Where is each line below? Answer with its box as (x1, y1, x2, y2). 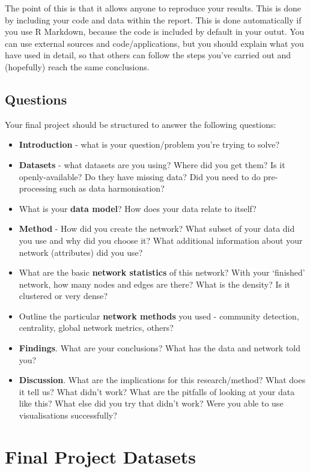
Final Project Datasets (5, 444, 196, 468)
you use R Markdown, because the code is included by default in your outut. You (5, 25, 305, 38)
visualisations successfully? (19, 409, 117, 422)
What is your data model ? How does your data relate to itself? (19, 202, 257, 214)
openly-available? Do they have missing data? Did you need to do (19, 170, 261, 183)
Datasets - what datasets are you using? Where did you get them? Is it (19, 158, 285, 171)
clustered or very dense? (19, 289, 108, 302)
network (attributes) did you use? (19, 246, 143, 258)
